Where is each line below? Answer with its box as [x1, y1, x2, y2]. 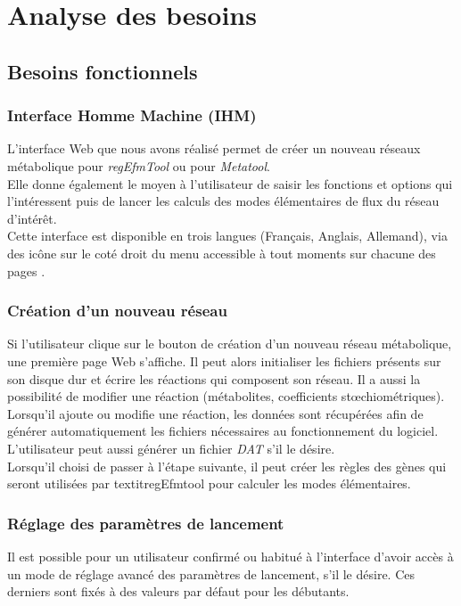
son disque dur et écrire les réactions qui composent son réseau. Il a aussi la [7, 369, 421, 388]
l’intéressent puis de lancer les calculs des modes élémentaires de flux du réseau [7, 192, 440, 210]
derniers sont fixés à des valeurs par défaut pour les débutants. [7, 582, 350, 601]
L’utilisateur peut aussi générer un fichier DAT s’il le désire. [7, 438, 335, 457]
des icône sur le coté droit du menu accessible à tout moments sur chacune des [7, 243, 436, 262]
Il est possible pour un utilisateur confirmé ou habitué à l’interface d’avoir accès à [7, 546, 454, 565]
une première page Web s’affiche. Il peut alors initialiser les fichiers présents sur [7, 351, 441, 370]
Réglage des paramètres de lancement [7, 512, 284, 534]
